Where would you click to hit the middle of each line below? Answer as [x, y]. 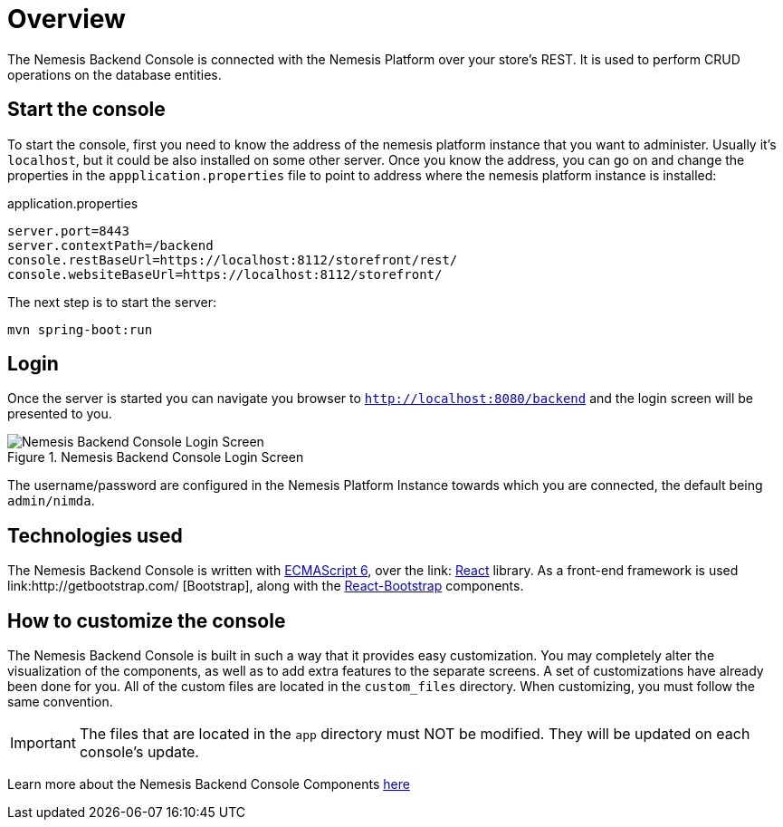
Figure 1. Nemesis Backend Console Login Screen [156, 457]
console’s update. [139, 752]
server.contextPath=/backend [110, 245]
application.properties [73, 203]
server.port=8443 [68, 231]
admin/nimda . [51, 501]
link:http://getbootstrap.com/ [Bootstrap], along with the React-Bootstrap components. [266, 586]
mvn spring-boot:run [80, 329]
